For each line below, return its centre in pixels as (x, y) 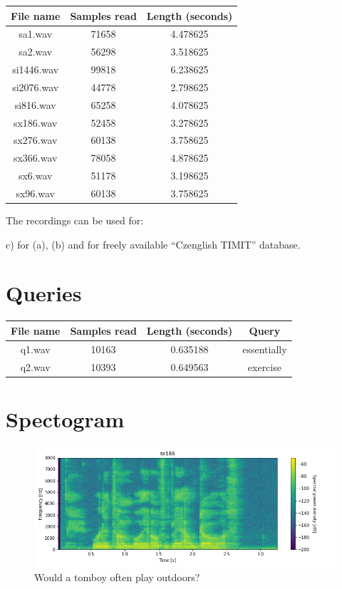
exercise (264, 366)
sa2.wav (36, 52)
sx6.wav (35, 176)
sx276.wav (35, 140)
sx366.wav (35, 158)
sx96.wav (35, 193)
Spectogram (65, 418)
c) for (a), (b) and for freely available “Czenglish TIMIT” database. (153, 244)
